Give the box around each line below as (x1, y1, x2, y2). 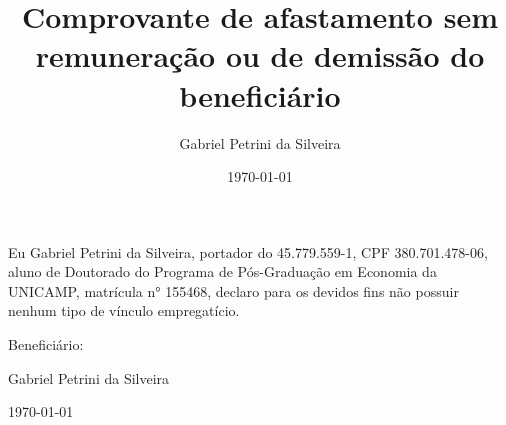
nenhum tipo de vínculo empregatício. (8, 300, 240, 321)
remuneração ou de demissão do (35, 35, 485, 76)
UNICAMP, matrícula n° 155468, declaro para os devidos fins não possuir (8, 280, 459, 301)
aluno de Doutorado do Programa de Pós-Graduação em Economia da (8, 261, 437, 282)
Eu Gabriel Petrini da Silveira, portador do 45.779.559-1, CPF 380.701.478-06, (8, 241, 488, 262)
